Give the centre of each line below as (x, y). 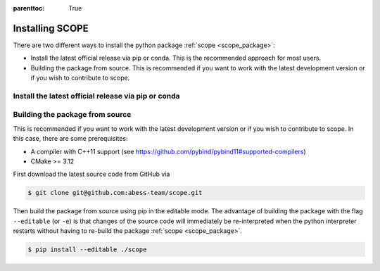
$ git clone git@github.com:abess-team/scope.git (115, 193)
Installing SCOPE (51, 28)
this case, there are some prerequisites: (70, 139)
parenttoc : (29, 8)
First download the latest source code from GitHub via (91, 174)
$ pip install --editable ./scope (87, 250)
